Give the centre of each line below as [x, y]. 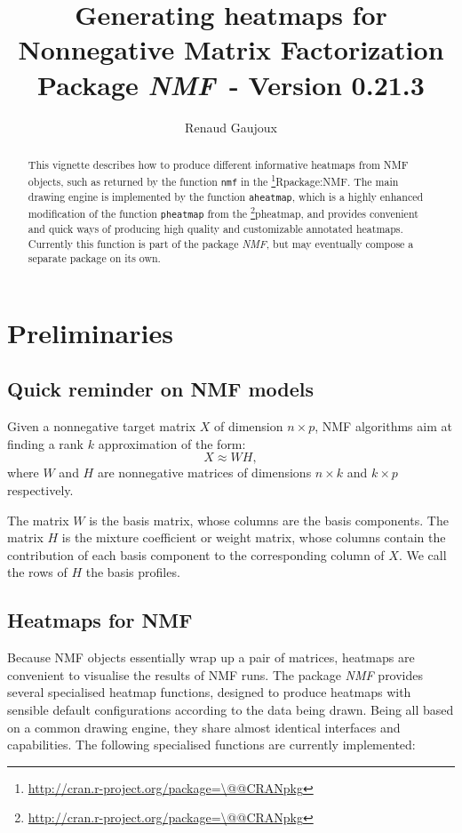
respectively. [40, 490]
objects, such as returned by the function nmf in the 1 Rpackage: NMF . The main [213, 180]
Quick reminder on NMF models [161, 389]
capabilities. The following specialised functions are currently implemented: [211, 745]
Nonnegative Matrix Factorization [231, 49]
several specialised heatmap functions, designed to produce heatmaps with [209, 692]
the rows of [37, 572]
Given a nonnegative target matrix [102, 426]
